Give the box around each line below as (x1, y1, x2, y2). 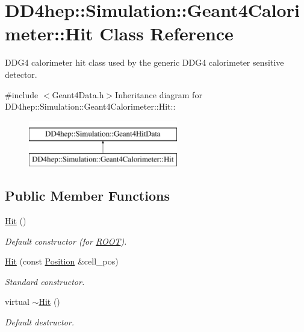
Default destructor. (5, 316, 75, 328)
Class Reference (99, 21, 234, 46)
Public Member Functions (5, 186, 170, 205)
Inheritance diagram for (115, 88, 202, 101)
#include (5, 88, 39, 101)
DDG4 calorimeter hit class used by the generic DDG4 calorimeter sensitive (5, 56, 284, 69)
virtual (5, 295, 29, 308)
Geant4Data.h (52, 88, 104, 101)
